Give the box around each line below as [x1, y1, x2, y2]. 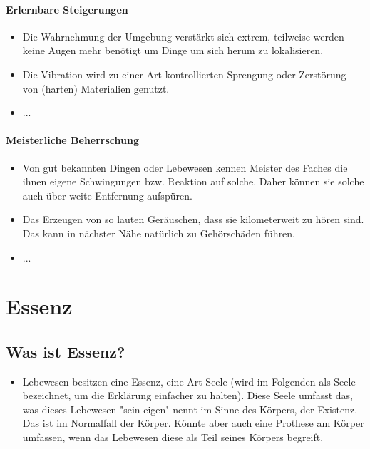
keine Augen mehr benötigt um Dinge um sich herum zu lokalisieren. [22, 43, 324, 58]
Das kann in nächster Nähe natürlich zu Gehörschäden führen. [22, 225, 296, 240]
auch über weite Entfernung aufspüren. [22, 187, 192, 202]
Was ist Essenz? [6, 340, 125, 362]
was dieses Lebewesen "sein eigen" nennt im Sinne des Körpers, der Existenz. [22, 401, 358, 416]
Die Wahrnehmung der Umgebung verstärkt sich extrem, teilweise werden [22, 29, 344, 43]
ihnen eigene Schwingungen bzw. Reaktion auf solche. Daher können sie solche [22, 174, 364, 189]
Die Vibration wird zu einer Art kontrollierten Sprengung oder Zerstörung [22, 66, 346, 81]
